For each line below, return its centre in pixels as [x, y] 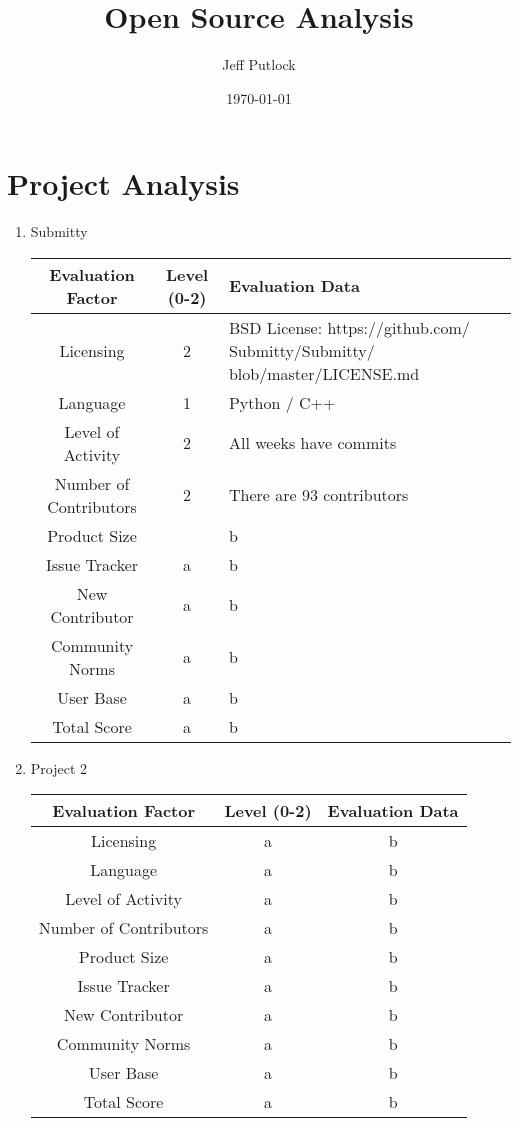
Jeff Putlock [259, 64]
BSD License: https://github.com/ [349, 327]
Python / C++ [282, 402]
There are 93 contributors [318, 495]
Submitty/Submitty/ [301, 350]
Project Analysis [123, 183]
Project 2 [59, 767]
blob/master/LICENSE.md [324, 373]
